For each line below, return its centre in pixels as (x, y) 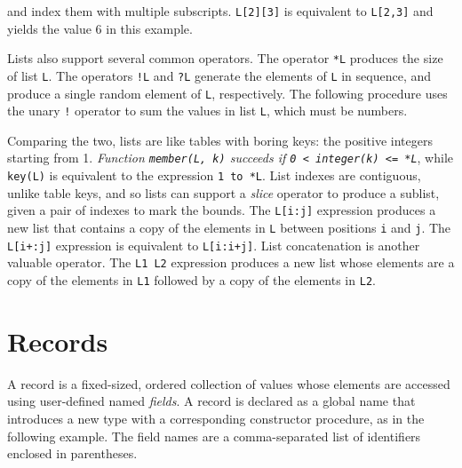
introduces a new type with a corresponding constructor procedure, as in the (216, 418)
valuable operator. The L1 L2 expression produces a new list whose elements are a (231, 262)
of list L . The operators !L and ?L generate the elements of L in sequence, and (219, 75)
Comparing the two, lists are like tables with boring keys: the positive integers (220, 140)
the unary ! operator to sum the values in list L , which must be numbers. (207, 111)
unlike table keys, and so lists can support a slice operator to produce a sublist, (223, 192)
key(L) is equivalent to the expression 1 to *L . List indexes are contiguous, (214, 175)
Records (58, 341)
